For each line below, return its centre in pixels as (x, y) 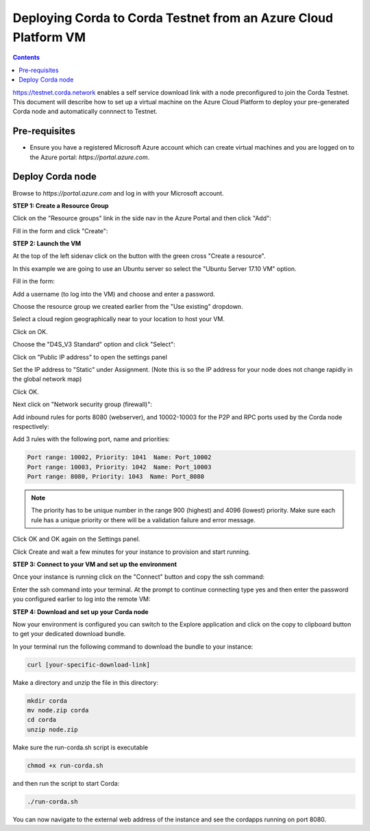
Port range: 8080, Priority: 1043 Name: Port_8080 (116, 477)
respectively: (31, 426)
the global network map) (47, 379)
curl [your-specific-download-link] (89, 665)
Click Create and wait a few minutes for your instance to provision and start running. (132, 552)
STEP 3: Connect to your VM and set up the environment (95, 564)
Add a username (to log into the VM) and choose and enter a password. (114, 294)
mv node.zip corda (58, 711)
